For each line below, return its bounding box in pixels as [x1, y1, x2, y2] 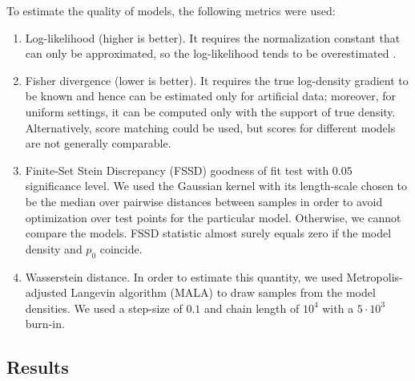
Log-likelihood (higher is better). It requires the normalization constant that [25, 29, 401, 46]
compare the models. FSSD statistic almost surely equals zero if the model [25, 225, 392, 241]
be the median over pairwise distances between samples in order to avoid [25, 193, 383, 209]
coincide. [99, 240, 143, 257]
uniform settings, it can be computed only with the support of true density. [25, 103, 396, 120]
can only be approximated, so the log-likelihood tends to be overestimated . [25, 45, 397, 62]
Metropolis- [346, 268, 403, 285]
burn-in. [25, 315, 65, 332]
